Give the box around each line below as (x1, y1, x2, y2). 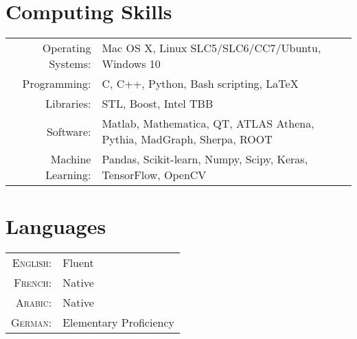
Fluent (62, 255, 94, 271)
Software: (46, 123, 91, 139)
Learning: (45, 167, 91, 183)
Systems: (49, 56, 91, 72)
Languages (5, 212, 106, 240)
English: (12, 255, 52, 271)
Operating (42, 40, 91, 56)
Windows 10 (102, 56, 161, 72)
